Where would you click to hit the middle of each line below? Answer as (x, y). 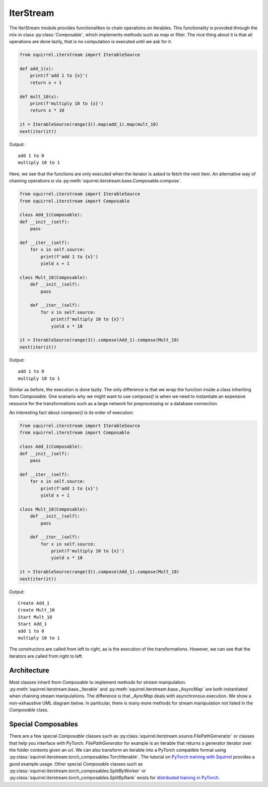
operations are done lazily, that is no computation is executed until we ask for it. (91, 42)
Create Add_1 (34, 603)
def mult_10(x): (39, 96)
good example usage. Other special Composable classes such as (76, 764)
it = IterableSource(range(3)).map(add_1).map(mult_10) (89, 125)
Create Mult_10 (36, 610)
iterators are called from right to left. (46, 656)
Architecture (29, 670)
